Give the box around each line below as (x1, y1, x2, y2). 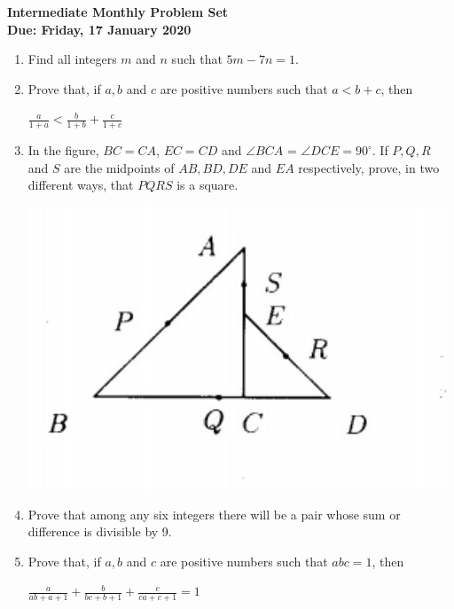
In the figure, (27, 141, 99, 160)
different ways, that (27, 176, 134, 194)
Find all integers (27, 50, 117, 68)
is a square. (176, 176, 239, 194)
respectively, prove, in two (298, 158, 440, 176)
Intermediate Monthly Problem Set (7, 3, 229, 20)
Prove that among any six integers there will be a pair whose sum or (27, 504, 401, 523)
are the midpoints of (64, 158, 175, 176)
